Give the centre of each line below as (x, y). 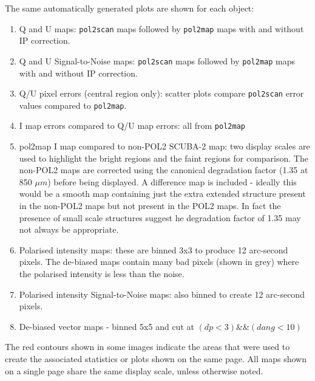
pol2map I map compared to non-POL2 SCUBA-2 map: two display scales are (164, 146)
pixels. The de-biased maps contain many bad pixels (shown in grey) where (159, 262)
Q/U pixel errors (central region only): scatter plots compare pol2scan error (161, 93)
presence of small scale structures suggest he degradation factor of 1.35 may (160, 217)
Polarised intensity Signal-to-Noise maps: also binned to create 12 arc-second (162, 294)
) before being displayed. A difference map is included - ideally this (172, 181)
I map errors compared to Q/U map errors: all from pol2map (132, 125)
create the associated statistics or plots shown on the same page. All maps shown (156, 358)
